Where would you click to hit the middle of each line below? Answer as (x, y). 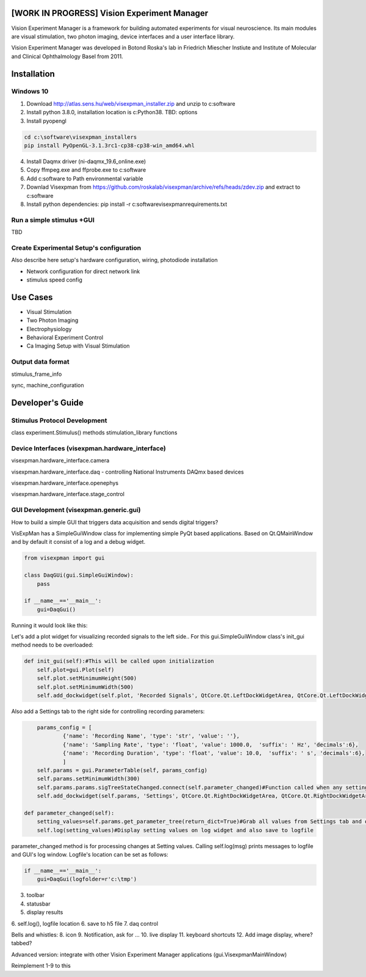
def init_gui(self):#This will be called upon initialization (119, 661)
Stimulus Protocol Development (59, 420)
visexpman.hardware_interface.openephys (65, 483)
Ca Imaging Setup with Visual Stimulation (78, 346)
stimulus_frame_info (37, 374)
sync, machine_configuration (48, 385)
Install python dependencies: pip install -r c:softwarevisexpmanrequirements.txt (127, 204)
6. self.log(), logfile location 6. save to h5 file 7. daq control (85, 923)
